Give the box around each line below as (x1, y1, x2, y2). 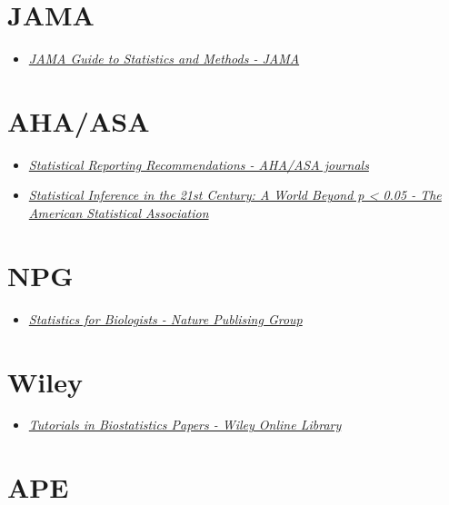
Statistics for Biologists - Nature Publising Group (28, 309, 303, 328)
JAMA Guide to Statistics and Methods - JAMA (28, 49, 300, 68)
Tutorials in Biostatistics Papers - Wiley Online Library (28, 415, 342, 434)
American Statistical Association (28, 203, 209, 223)
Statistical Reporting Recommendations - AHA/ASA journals (28, 154, 369, 173)
